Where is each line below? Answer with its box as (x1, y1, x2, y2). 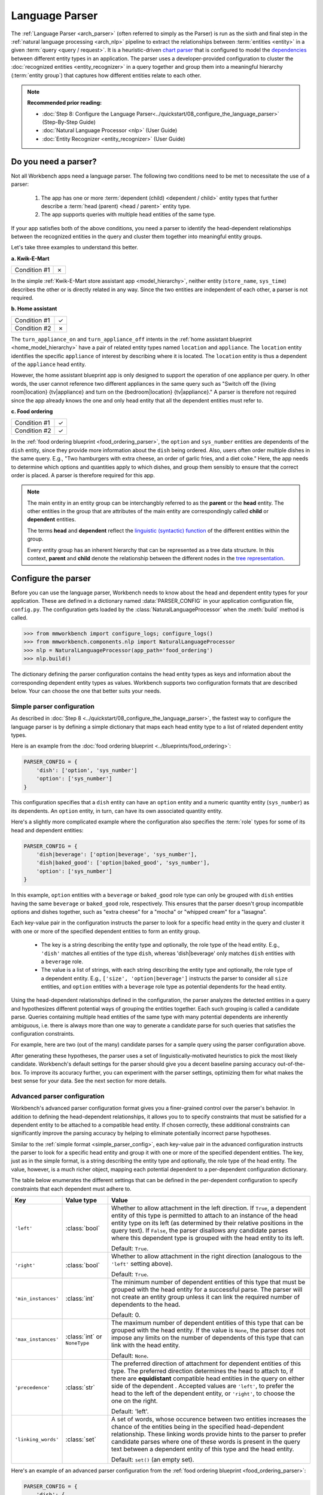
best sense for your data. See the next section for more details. (11, 1077, 167, 1084)
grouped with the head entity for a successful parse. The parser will (111, 1286, 303, 1294)
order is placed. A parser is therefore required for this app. (11, 471, 156, 478)
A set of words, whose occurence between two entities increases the (111, 1415, 306, 1423)
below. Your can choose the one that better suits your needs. (11, 688, 161, 695)
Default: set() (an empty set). (111, 1456, 194, 1464)
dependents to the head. (111, 1301, 181, 1309)
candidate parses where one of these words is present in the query (111, 1438, 300, 1446)
